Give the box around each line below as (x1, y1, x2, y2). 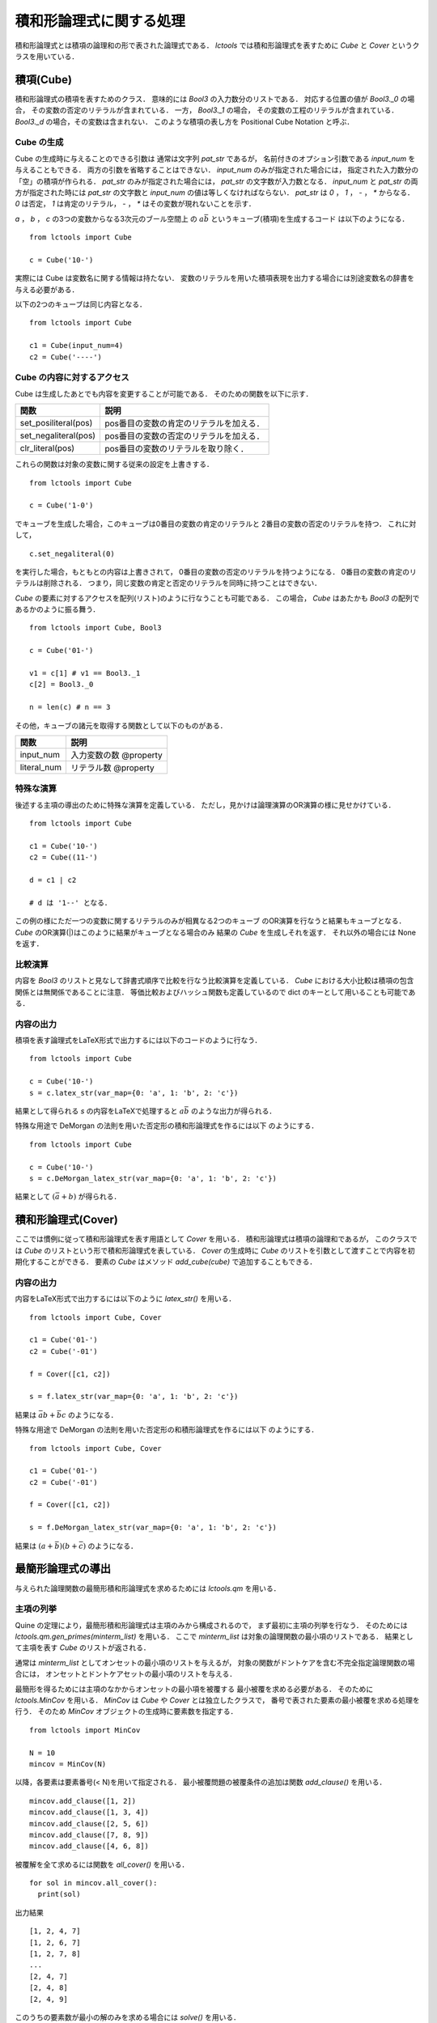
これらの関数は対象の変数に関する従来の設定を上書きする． (15, 460, 214, 469)
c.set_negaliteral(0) (29, 549, 115, 558)
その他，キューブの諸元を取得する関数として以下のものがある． (15, 720, 227, 730)
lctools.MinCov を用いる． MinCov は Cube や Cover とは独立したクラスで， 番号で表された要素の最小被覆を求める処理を (15, 1695, 420, 1705)
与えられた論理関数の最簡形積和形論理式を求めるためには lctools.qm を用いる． (15, 1583, 281, 1593)
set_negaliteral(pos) (19, 430, 96, 441)
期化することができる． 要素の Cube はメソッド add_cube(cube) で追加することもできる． (15, 1257, 317, 1266)
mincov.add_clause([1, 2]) (29, 1796, 137, 1805)
